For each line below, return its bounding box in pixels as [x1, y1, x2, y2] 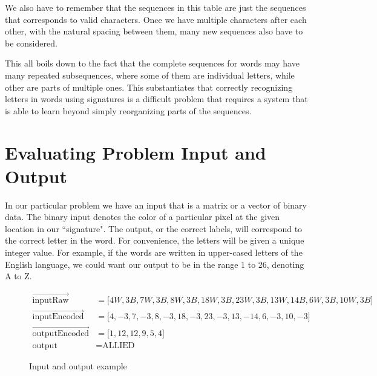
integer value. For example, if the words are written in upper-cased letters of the [5, 246, 303, 259]
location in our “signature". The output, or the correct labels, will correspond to [5, 222, 303, 235]
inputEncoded [32, 313, 84, 322]
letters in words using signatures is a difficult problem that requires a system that [5, 92, 308, 105]
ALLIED [102, 341, 135, 350]
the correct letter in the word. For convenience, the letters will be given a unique [5, 234, 304, 247]
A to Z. [5, 270, 32, 282]
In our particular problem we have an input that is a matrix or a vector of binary [5, 198, 307, 211]
